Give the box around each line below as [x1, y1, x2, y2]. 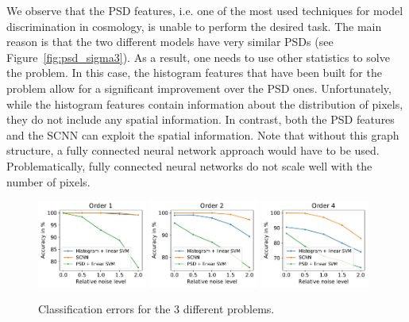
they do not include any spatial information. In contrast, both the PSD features [6, 111, 395, 128]
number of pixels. [6, 173, 91, 190]
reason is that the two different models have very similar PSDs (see [6, 33, 334, 50]
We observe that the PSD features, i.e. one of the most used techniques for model [6, 2, 403, 18]
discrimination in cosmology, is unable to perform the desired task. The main [6, 17, 382, 34]
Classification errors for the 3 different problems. [38, 301, 275, 317]
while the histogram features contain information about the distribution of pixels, [6, 95, 403, 112]
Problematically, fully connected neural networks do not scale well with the [6, 157, 372, 174]
